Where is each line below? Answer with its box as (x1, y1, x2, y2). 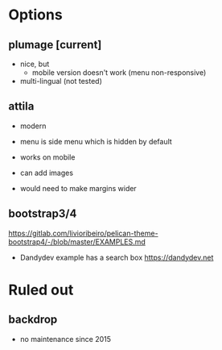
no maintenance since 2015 (19, 334, 111, 344)
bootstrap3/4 (8, 207, 77, 221)
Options (8, 6, 63, 24)
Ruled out (8, 281, 74, 299)
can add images (19, 168, 74, 177)
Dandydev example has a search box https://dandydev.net (19, 252, 214, 262)
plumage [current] (8, 38, 102, 52)
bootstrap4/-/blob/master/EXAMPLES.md (8, 236, 146, 247)
